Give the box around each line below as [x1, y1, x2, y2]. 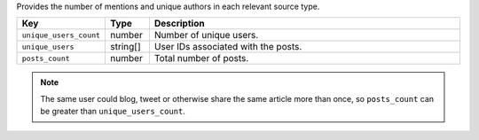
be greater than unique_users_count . [40, 106, 185, 117]
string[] [110, 41, 141, 53]
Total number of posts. [153, 52, 249, 65]
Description [153, 18, 205, 30]
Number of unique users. [153, 29, 259, 42]
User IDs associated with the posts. [153, 41, 302, 53]
